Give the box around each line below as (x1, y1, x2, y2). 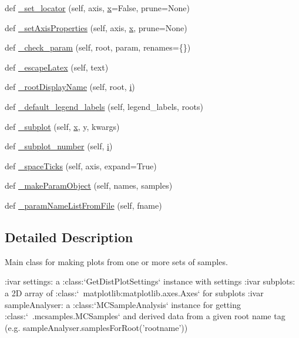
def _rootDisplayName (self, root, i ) (5, 81, 135, 93)
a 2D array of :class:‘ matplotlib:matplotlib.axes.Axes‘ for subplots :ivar (5, 286, 264, 299)
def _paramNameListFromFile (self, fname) (5, 199, 162, 211)
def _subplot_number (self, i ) (5, 140, 113, 152)
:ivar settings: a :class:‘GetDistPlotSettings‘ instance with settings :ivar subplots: (5, 275, 295, 287)
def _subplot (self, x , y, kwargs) (5, 120, 120, 132)
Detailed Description (5, 227, 133, 246)
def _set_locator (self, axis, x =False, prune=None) (5, 2, 190, 14)
